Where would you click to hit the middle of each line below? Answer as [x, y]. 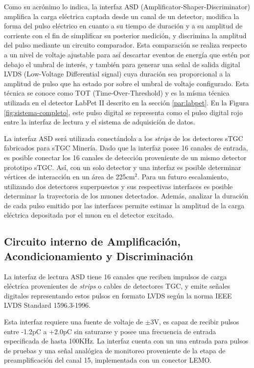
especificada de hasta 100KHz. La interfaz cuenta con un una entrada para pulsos [126, 341]
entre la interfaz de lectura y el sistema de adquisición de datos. [100, 122]
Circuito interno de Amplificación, [92, 241]
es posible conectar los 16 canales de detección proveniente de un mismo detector [125, 157]
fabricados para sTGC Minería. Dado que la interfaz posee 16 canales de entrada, [126, 148]
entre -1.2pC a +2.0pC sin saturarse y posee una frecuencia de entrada [110, 331]
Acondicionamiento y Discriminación [99, 256]
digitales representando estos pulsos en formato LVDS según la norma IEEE [118, 295]
